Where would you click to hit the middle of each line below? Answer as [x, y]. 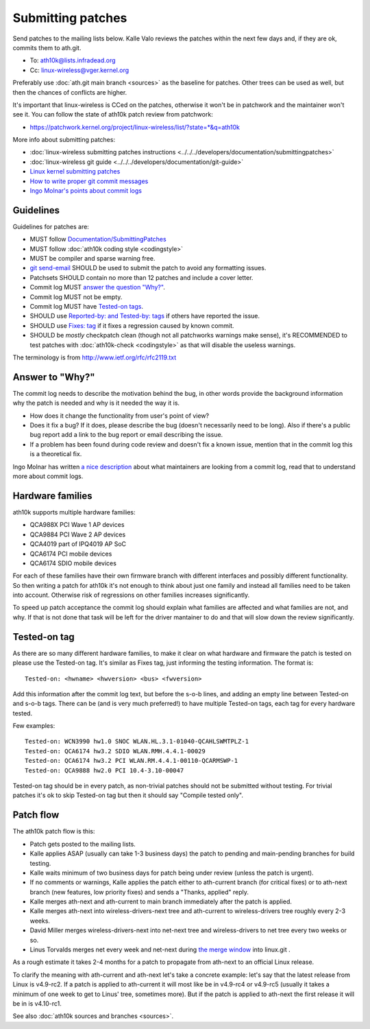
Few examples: [34, 726]
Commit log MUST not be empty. [76, 297]
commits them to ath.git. [47, 47]
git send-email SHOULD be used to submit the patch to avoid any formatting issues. [148, 268]
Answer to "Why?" [54, 377]
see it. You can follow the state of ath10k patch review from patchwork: [113, 115]
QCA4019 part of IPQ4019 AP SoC [78, 544]
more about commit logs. [48, 476]
